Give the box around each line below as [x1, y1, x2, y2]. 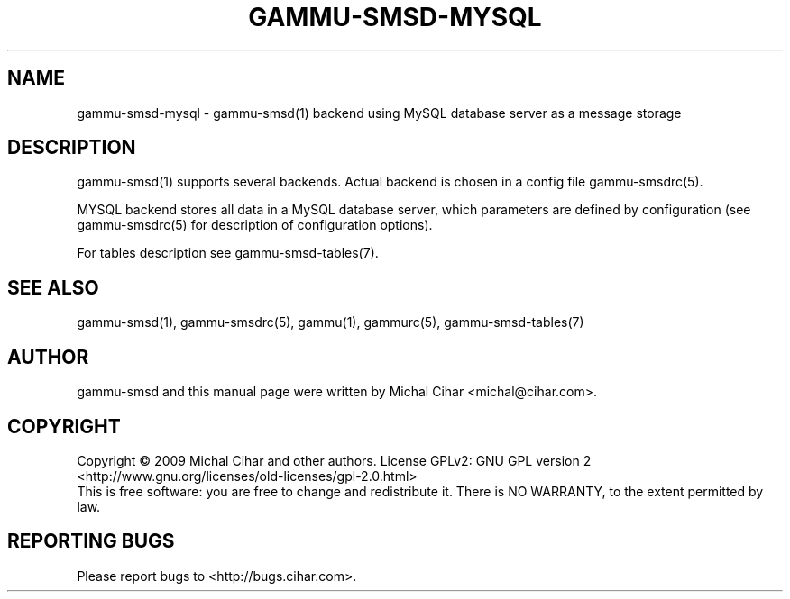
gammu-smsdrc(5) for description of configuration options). [77, 217, 433, 233]
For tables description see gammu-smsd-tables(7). [77, 245, 379, 261]
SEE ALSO [7, 276, 99, 299]
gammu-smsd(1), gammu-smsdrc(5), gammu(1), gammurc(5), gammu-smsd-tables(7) [77, 314, 584, 331]
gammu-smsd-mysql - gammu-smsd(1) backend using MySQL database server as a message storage [77, 104, 682, 121]
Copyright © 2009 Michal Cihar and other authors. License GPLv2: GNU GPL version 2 [77, 452, 592, 468]
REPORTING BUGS [7, 530, 175, 553]
